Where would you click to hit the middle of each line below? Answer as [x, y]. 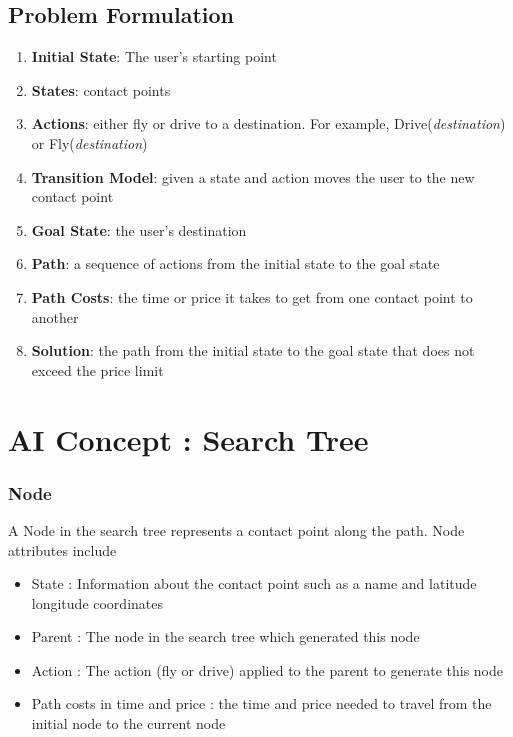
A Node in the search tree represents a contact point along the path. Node [236, 529]
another [55, 316]
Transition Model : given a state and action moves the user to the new [253, 176]
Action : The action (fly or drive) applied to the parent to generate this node [267, 669]
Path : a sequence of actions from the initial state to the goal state [235, 263]
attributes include [62, 549]
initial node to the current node [128, 723]
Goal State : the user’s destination [139, 229]
